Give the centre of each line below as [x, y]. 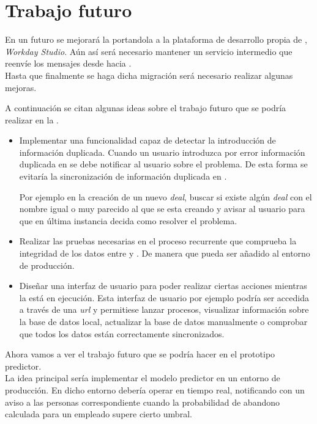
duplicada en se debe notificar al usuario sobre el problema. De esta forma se [163, 164]
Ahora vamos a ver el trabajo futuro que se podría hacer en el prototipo [140, 354]
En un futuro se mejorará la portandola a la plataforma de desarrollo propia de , [156, 39]
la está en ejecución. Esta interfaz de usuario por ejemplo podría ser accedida [164, 297]
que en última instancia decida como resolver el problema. [128, 220]
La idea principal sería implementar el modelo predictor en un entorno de [143, 378]
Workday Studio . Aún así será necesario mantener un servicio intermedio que [149, 51]
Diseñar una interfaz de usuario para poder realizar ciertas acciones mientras [163, 286]
